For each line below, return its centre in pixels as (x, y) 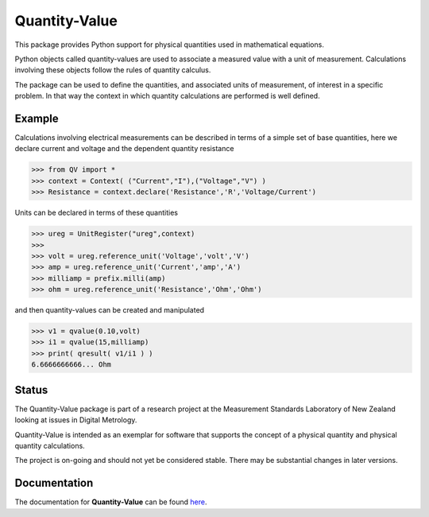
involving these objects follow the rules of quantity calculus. (113, 70)
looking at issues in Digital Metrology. (76, 420)
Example (37, 118)
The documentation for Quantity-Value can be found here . (111, 502)
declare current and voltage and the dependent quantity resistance (124, 149)
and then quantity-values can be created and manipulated (110, 310)
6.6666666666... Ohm (71, 365)
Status (31, 390)
